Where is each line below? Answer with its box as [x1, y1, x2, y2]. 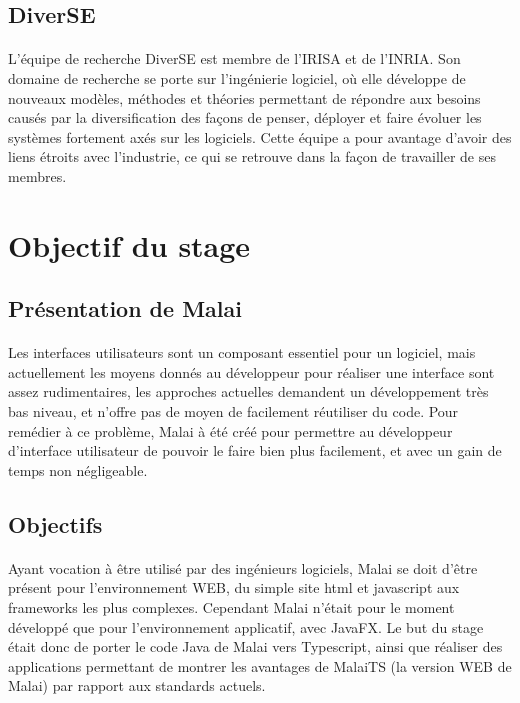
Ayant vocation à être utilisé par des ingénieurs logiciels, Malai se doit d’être [8, 557, 478, 578]
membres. [8, 165, 67, 186]
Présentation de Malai [8, 293, 242, 324]
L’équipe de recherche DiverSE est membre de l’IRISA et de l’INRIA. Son [8, 48, 461, 69]
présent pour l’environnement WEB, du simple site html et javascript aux [8, 577, 460, 598]
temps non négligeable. [8, 459, 148, 480]
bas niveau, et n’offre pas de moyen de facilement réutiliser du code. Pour [8, 401, 459, 422]
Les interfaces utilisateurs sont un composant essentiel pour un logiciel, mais [8, 342, 476, 363]
